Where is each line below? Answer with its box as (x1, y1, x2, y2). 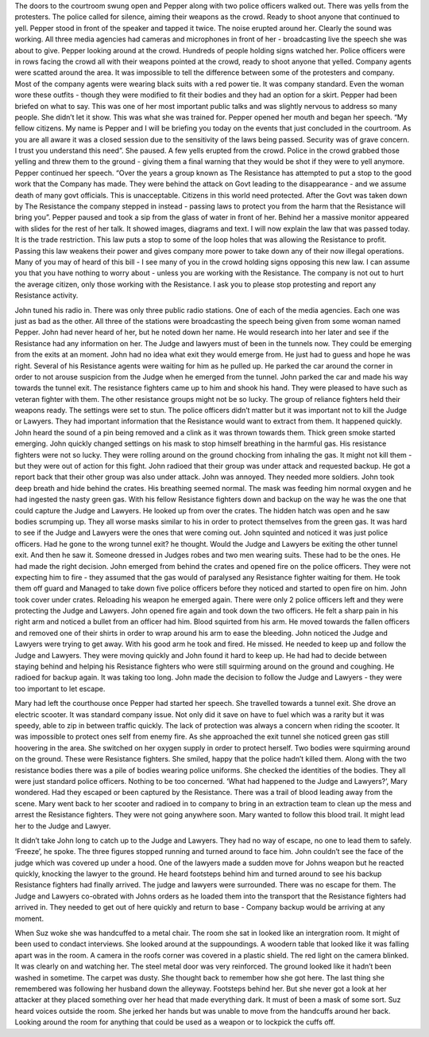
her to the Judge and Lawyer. (14, 821, 111, 831)
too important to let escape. (14, 684, 106, 693)
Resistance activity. (14, 290, 79, 300)
